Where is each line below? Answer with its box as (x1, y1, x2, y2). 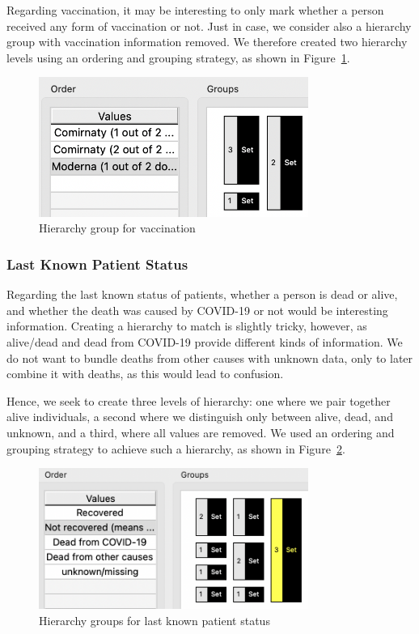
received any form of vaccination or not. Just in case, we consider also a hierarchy (6, 17, 412, 34)
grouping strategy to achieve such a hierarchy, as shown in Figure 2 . (6, 440, 345, 457)
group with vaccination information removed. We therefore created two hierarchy (6, 33, 408, 50)
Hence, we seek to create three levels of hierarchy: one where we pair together (6, 392, 391, 409)
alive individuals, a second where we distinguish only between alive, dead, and (6, 408, 393, 425)
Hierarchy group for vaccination (39, 219, 196, 236)
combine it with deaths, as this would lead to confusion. (6, 365, 284, 382)
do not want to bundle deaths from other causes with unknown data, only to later (6, 349, 413, 366)
